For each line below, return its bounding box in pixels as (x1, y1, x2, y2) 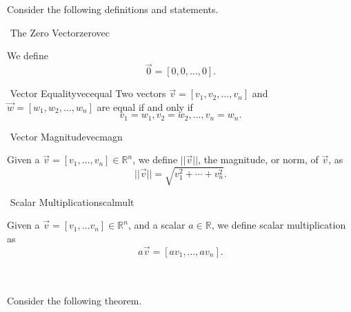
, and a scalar (128, 218, 185, 232)
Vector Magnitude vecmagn (10, 129, 123, 143)
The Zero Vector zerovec (10, 25, 110, 39)
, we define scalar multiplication (211, 218, 346, 232)
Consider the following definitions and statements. (7, 2, 219, 17)
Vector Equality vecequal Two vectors (10, 86, 166, 101)
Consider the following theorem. (7, 293, 142, 307)
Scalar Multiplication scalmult (10, 194, 134, 209)
